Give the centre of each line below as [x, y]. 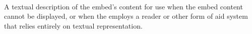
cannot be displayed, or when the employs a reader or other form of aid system [126, 16]
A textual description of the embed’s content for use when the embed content [123, 6]
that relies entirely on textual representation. [73, 25]
